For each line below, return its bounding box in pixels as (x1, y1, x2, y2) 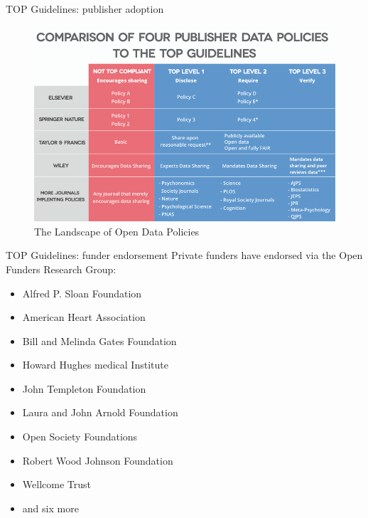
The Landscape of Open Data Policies (34, 223, 200, 238)
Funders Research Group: (6, 261, 117, 276)
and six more (22, 500, 79, 515)
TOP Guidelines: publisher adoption (6, 1, 164, 16)
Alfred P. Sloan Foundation (22, 285, 142, 300)
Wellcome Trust (22, 477, 91, 492)
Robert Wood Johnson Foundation (22, 453, 173, 467)
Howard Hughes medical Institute (22, 357, 168, 372)
